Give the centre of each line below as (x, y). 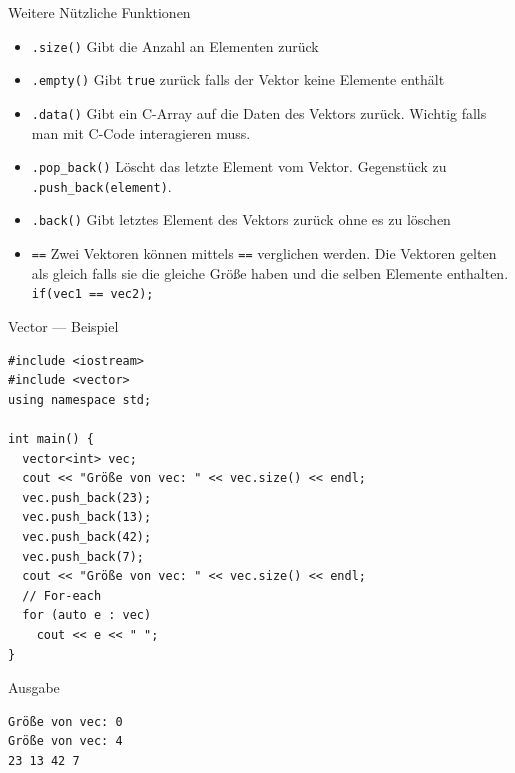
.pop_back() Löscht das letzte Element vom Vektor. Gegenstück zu (239, 166)
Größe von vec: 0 (65, 721)
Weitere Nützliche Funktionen (99, 12)
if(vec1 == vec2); (92, 294)
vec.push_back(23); (87, 497)
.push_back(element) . (101, 185)
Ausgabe (34, 687)
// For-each (62, 595)
